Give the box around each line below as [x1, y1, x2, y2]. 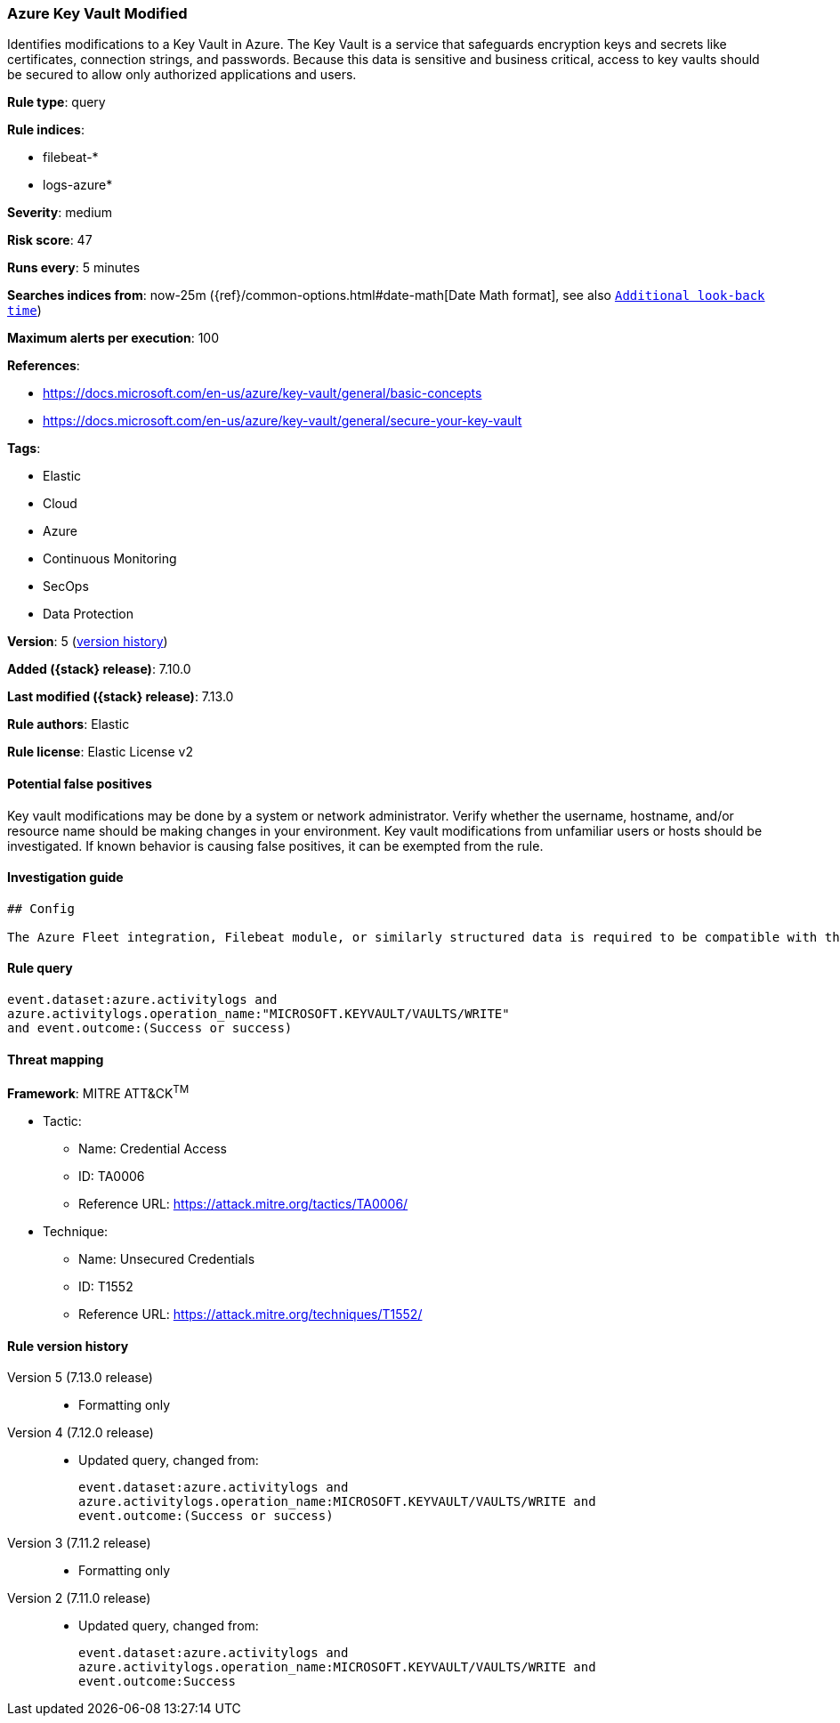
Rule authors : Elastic [7, 716, 130, 732]
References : [7, 358, 80, 374]
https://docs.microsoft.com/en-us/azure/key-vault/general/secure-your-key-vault [43, 413, 522, 429]
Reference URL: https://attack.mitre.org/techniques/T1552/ [78, 1306, 423, 1322]
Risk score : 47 [7, 232, 93, 248]
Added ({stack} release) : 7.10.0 [7, 661, 191, 677]
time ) [7, 303, 42, 319]
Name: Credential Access [78, 1140, 227, 1156]
